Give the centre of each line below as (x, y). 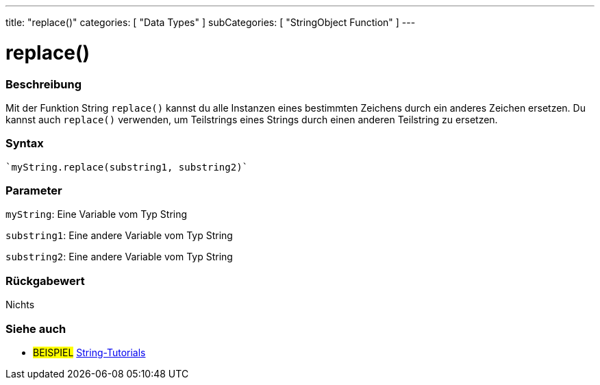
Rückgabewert (45, 281)
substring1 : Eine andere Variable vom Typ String (119, 236)
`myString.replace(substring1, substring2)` (127, 167)
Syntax (25, 144)
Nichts (20, 305)
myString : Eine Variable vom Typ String (97, 214)
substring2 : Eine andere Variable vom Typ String (119, 257)
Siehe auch (36, 328)
